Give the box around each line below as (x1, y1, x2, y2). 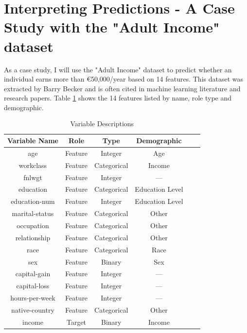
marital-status (12, 208, 54, 218)
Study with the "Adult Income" (4, 17, 220, 37)
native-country (11, 304, 54, 315)
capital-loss (16, 281, 50, 291)
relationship (15, 232, 51, 242)
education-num (11, 196, 55, 206)
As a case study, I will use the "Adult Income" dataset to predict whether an (4, 64, 232, 74)
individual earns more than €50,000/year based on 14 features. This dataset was (4, 74, 243, 84)
